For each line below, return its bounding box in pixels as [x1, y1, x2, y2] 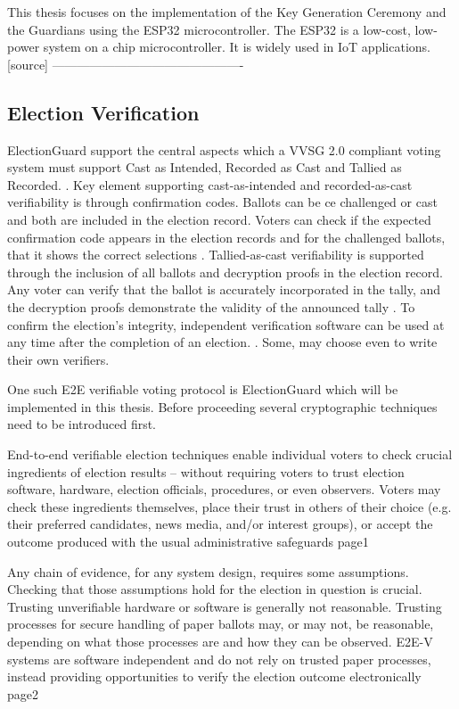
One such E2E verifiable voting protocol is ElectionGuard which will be [7, 380, 398, 399]
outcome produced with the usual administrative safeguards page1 [7, 532, 369, 551]
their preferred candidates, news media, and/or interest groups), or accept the [7, 515, 433, 533]
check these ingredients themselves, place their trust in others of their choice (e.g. [7, 497, 452, 515]
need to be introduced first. [7, 415, 157, 433]
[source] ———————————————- [7, 54, 244, 73]
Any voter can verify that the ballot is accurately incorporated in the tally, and [7, 280, 441, 299]
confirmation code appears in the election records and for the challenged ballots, [7, 227, 446, 246]
